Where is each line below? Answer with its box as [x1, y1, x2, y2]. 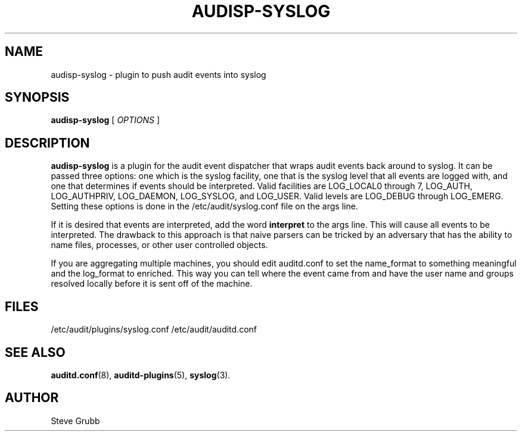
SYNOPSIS [5, 90, 70, 105]
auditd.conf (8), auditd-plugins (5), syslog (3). [51, 369, 231, 380]
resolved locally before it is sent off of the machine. [51, 278, 253, 289]
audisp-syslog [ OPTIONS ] [51, 115, 160, 126]
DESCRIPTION [5, 135, 90, 150]
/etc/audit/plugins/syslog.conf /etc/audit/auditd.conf [51, 324, 257, 335]
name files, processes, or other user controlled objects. [51, 240, 268, 250]
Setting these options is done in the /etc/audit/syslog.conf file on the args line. [51, 201, 358, 212]
